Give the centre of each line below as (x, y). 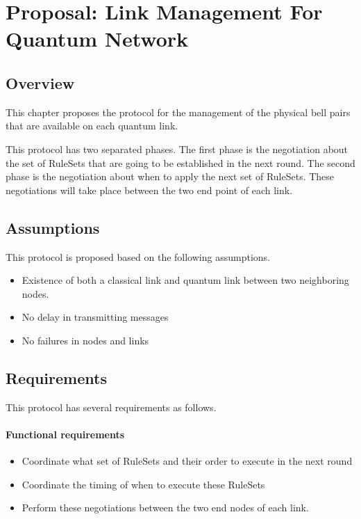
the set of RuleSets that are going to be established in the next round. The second (180, 162)
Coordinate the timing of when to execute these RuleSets (143, 484)
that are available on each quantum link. (92, 126)
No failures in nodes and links (85, 340)
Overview (40, 82)
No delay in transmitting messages (95, 317)
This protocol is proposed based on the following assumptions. (138, 256)
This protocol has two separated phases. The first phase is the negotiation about (177, 149)
